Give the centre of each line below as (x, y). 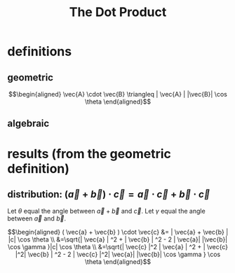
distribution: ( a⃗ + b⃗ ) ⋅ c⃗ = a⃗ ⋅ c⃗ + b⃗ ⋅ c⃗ (109, 194)
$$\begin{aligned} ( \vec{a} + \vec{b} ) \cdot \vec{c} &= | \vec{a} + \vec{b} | (118, 232)
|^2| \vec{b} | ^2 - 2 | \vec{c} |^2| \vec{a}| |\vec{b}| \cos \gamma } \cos (118, 254)
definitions (40, 51)
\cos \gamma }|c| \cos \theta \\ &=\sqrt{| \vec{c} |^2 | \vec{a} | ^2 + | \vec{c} (118, 247)
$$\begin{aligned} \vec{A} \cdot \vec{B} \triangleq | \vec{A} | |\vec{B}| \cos (118, 94)
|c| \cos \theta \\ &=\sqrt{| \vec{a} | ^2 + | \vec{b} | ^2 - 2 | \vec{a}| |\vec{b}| (118, 239)
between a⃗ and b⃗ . (37, 218)
